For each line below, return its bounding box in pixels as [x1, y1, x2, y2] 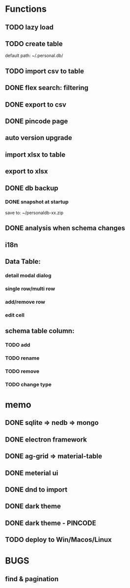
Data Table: [5, 257, 41, 266]
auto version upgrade [5, 134, 73, 142]
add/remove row [5, 298, 46, 305]
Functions [5, 3, 47, 15]
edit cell [5, 311, 25, 318]
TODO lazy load [5, 23, 54, 31]
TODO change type [5, 381, 52, 388]
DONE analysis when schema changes [5, 224, 126, 232]
